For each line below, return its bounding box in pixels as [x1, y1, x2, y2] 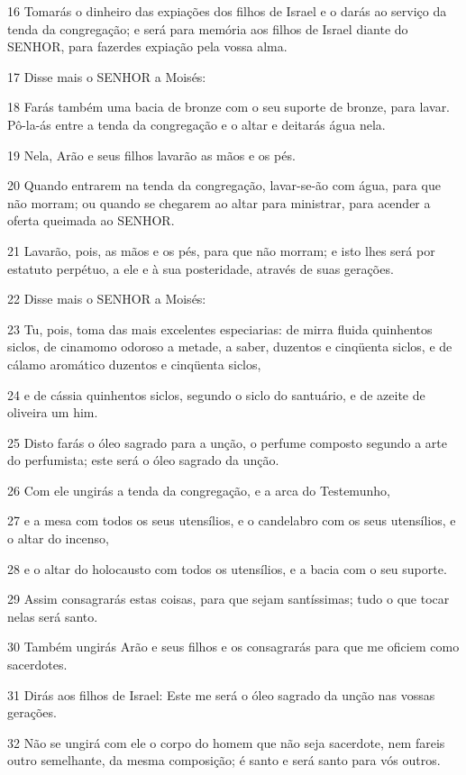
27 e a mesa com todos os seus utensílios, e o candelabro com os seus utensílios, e [7, 511, 456, 530]
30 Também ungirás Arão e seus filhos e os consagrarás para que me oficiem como [7, 637, 460, 656]
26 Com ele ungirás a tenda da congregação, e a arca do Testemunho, [7, 480, 390, 499]
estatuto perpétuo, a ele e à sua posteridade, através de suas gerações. [7, 259, 394, 278]
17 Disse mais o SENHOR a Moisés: [7, 67, 206, 86]
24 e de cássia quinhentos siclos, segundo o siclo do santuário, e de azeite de [7, 385, 425, 404]
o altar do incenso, [7, 529, 109, 548]
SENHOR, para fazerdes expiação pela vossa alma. [7, 37, 288, 56]
